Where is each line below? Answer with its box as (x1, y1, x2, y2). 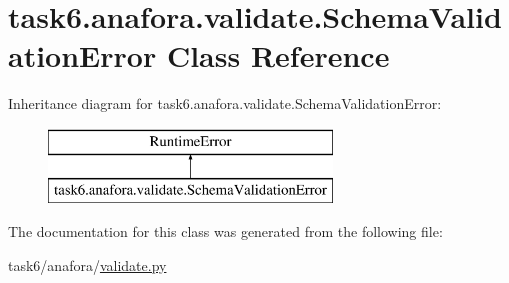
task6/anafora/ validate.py (8, 254, 167, 275)
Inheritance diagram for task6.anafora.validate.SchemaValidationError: (8, 93, 442, 114)
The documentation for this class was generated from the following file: (8, 221, 443, 242)
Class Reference (166, 35, 390, 76)
